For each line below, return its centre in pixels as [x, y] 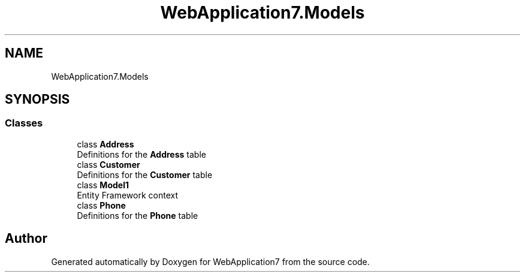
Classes [24, 123]
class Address [105, 144]
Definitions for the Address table [141, 154]
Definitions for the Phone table [138, 215]
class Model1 [103, 185]
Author [26, 239]
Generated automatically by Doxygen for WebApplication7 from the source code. [210, 261]
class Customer [108, 164]
